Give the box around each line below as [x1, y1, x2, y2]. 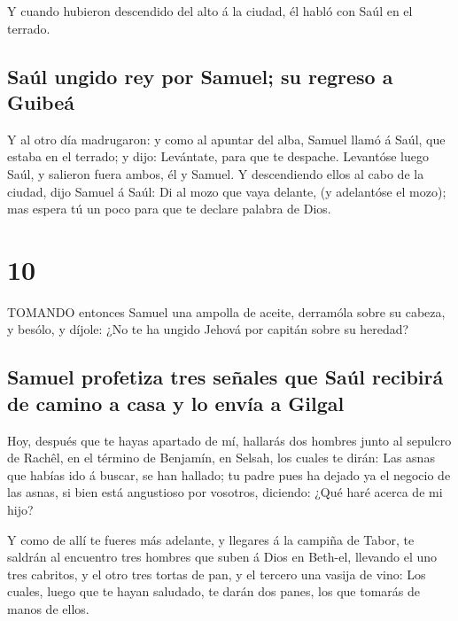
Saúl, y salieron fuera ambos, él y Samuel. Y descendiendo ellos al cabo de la [7, 164, 424, 182]
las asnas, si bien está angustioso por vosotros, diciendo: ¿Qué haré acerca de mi [7, 483, 443, 501]
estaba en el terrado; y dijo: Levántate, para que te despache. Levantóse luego [7, 147, 429, 166]
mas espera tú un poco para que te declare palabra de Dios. [7, 199, 331, 218]
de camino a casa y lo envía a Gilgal [7, 389, 345, 416]
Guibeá [7, 88, 74, 115]
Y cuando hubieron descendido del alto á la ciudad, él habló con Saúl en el [7, 2, 413, 19]
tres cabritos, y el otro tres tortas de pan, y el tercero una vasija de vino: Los [7, 564, 426, 583]
